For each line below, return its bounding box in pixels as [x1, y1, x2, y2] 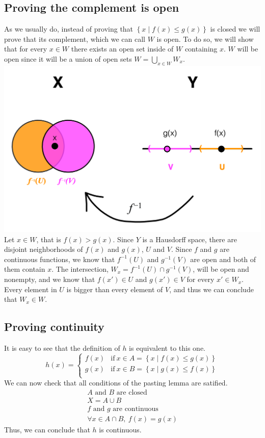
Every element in [4, 284, 57, 294]
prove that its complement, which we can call [4, 33, 145, 44]
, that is [36, 234, 61, 244]
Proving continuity [4, 319, 104, 334]
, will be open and [193, 264, 249, 274]
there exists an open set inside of [71, 43, 174, 54]
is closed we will [210, 23, 260, 34]
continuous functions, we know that [4, 253, 115, 264]
